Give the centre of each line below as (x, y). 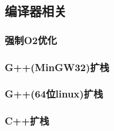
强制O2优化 (31, 40)
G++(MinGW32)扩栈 (57, 67)
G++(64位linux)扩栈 (54, 94)
